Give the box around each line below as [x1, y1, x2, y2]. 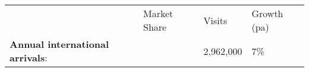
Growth [251, 6, 283, 20]
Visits [203, 13, 228, 27]
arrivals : [10, 51, 48, 64]
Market [143, 6, 174, 20]
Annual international [10, 37, 109, 51]
